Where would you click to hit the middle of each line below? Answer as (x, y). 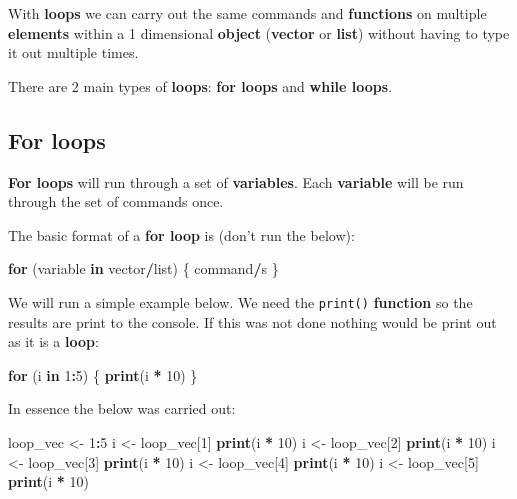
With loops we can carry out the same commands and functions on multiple (247, 13)
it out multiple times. (73, 52)
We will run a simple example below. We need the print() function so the (240, 301)
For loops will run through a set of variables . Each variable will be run (236, 181)
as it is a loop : (53, 341)
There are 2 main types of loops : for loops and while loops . (200, 85)
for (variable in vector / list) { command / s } (143, 268)
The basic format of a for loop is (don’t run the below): (181, 234)
